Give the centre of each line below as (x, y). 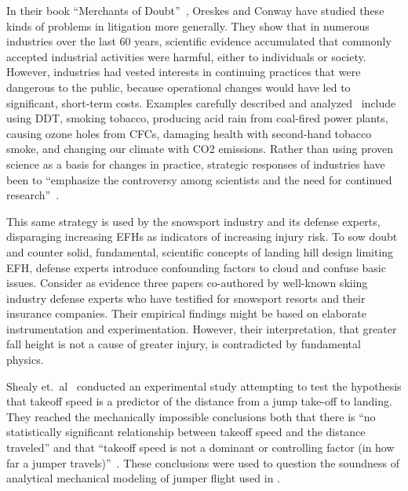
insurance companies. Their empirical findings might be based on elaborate (186, 313)
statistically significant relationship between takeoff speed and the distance (186, 432)
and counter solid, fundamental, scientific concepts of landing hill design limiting (200, 251)
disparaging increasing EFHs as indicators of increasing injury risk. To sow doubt (202, 236)
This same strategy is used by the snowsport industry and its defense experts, (193, 221)
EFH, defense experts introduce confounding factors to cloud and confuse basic (196, 267)
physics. (25, 360)
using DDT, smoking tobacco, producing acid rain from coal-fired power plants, (197, 118)
